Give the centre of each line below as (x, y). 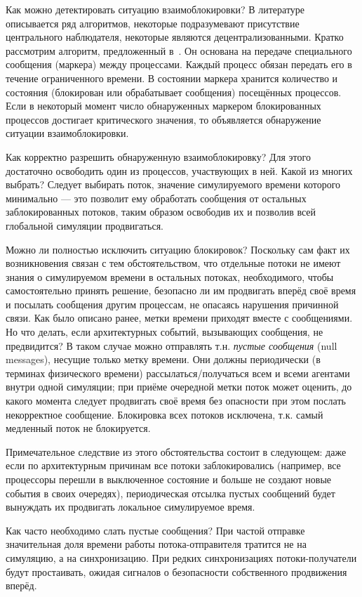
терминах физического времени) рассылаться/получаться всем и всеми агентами (178, 373)
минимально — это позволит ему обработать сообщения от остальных (156, 198)
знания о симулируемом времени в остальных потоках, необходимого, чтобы (170, 276)
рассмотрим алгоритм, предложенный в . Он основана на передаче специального (179, 50)
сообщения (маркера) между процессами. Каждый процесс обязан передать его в (179, 64)
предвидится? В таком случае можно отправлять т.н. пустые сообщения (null (172, 345)
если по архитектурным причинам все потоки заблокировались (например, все (173, 465)
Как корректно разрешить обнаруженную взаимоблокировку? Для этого (158, 156)
